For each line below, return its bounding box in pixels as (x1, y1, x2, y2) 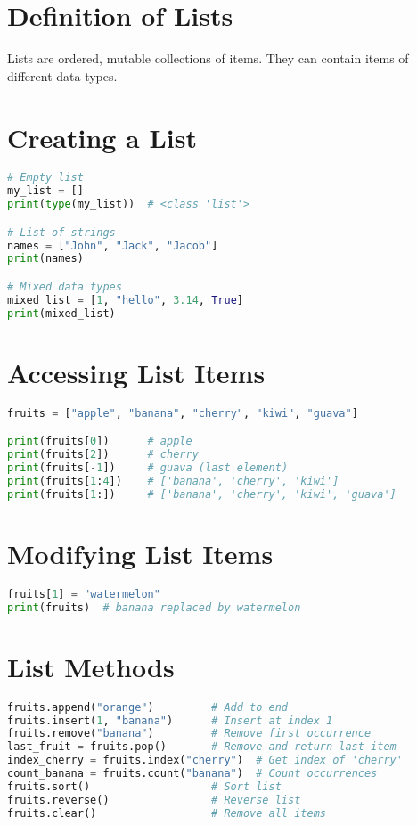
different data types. (7, 66, 118, 85)
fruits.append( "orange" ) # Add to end (7, 700, 289, 714)
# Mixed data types (7, 281, 122, 293)
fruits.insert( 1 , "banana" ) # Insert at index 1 (7, 714, 333, 727)
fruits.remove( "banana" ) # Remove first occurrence (7, 727, 372, 740)
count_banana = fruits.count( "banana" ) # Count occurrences (7, 767, 378, 780)
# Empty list (7, 171, 84, 184)
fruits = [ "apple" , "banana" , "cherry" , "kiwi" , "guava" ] (7, 406, 358, 420)
